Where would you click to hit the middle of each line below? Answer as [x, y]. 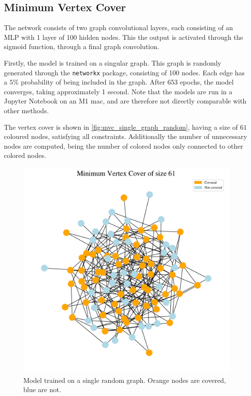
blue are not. [42, 389]
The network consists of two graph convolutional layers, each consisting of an [118, 27]
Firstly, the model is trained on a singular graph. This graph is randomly [113, 62]
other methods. [26, 111]
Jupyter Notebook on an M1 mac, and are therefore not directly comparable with [125, 101]
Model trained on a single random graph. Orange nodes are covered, [125, 380]
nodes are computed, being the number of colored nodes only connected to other [124, 146]
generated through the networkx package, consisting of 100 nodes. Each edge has [125, 72]
